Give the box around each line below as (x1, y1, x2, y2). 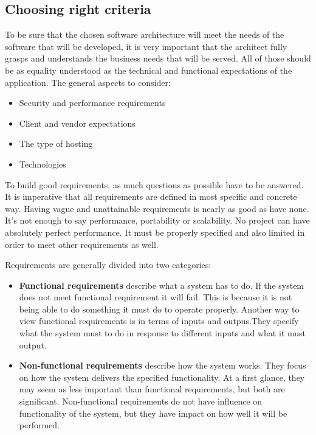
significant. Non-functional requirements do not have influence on (19, 395, 263, 408)
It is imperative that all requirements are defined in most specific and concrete (5, 190, 297, 203)
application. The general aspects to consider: (5, 76, 171, 88)
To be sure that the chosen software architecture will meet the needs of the (5, 28, 284, 41)
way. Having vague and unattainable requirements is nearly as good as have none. (5, 202, 309, 214)
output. (19, 338, 47, 351)
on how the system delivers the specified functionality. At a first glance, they (19, 370, 305, 383)
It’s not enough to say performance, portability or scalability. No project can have (5, 214, 310, 227)
